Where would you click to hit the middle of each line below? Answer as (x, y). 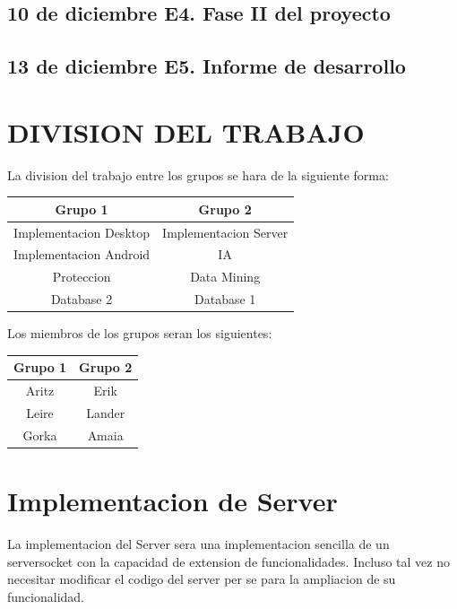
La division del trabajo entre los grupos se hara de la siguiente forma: (198, 174)
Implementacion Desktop (82, 232)
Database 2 (82, 299)
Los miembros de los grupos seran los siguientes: (140, 333)
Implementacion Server (225, 232)
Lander (106, 413)
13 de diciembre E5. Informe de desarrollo (207, 66)
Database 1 (225, 299)
